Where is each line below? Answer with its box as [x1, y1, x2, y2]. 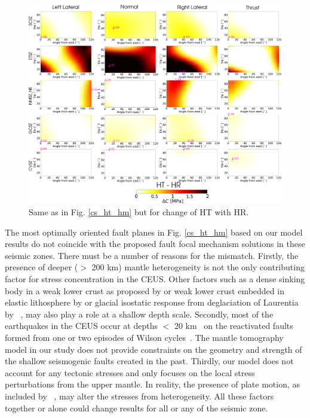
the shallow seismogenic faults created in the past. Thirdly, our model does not [5, 355, 294, 367]
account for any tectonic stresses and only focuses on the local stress [5, 366, 255, 379]
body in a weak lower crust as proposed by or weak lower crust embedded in [5, 284, 284, 297]
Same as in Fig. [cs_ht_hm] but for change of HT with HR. [29, 206, 249, 218]
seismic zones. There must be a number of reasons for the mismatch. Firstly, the [5, 249, 299, 261]
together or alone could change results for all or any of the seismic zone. [5, 401, 268, 414]
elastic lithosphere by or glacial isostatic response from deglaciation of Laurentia [5, 296, 299, 309]
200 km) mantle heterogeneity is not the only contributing [91, 261, 305, 273]
